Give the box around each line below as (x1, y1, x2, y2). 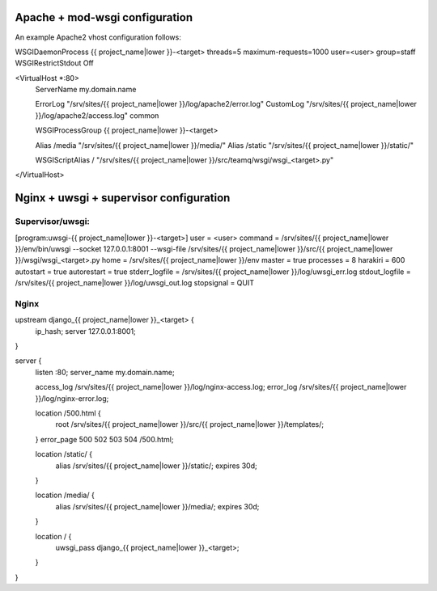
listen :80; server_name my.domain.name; (35, 367, 176, 377)
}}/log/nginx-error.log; (35, 393, 109, 403)
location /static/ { (35, 450, 93, 459)
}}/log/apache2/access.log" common (35, 110, 159, 120)
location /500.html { (35, 408, 101, 418)
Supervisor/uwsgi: (15, 216, 91, 227)
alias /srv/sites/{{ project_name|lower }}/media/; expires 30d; (55, 501, 260, 511)
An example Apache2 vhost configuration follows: (15, 32, 181, 42)
